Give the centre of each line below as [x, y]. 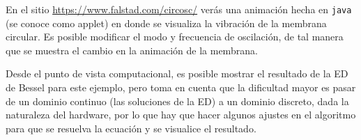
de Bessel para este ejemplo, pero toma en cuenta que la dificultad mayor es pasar [181, 87]
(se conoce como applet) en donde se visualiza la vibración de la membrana [166, 23]
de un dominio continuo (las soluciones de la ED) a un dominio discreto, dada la [177, 101]
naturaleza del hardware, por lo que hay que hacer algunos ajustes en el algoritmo [181, 115]
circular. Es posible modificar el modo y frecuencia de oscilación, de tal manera [175, 37]
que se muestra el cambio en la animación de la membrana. [132, 50]
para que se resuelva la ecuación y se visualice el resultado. [131, 128]
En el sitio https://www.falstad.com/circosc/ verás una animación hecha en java [179, 9]
